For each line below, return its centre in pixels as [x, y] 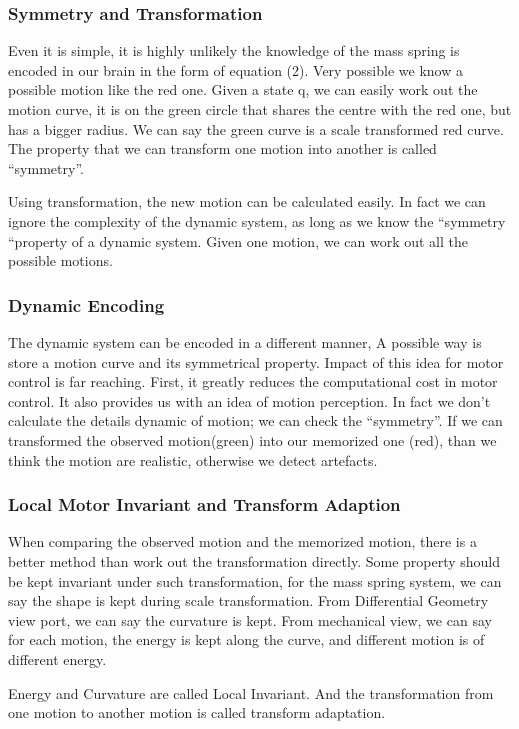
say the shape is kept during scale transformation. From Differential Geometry [248, 600]
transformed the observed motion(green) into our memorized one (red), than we [252, 439]
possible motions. [60, 260]
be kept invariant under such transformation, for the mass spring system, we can [255, 580]
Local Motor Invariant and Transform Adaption [204, 504]
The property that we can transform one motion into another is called [222, 148]
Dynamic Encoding [86, 304]
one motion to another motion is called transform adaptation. [197, 712]
